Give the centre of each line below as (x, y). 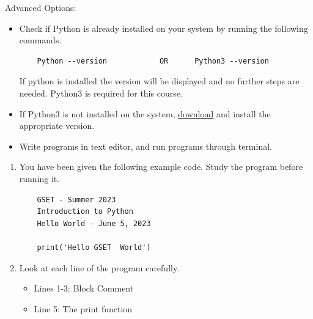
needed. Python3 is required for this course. (101, 93)
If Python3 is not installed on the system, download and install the (145, 113)
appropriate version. (57, 126)
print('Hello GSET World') (94, 247)
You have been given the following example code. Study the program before (161, 167)
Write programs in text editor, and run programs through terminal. (145, 146)
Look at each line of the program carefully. (99, 267)
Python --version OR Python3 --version (153, 61)
